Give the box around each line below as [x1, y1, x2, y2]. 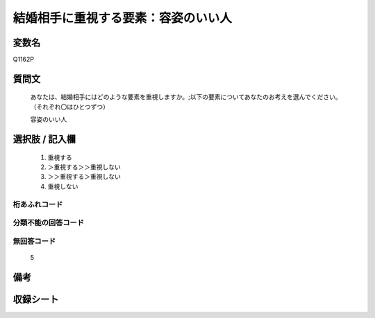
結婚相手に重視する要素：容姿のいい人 [12, 10, 233, 26]
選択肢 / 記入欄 [12, 134, 76, 145]
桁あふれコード [12, 200, 63, 209]
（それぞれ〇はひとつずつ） [30, 103, 110, 111]
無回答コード [12, 236, 56, 246]
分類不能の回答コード [12, 218, 85, 228]
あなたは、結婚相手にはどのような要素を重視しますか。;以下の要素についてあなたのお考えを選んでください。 [30, 93, 342, 101]
